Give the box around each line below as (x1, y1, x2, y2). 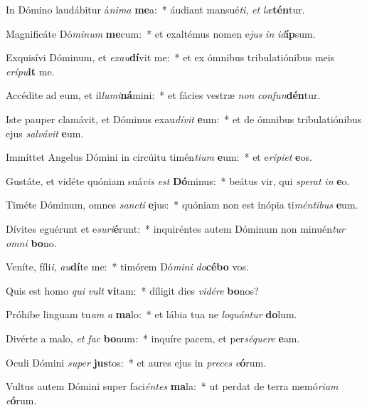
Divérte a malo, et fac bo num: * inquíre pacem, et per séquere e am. (6, 330, 300, 345)
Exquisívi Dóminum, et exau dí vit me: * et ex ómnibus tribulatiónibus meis (6, 50, 335, 65)
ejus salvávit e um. (6, 125, 84, 140)
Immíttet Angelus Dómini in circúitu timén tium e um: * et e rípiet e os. (6, 149, 312, 164)
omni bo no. (6, 235, 57, 250)
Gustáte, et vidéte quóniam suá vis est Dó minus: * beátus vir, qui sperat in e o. (6, 173, 350, 188)
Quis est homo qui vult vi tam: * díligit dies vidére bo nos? (6, 283, 259, 298)
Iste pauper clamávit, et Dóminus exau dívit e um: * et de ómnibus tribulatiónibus (6, 111, 362, 126)
